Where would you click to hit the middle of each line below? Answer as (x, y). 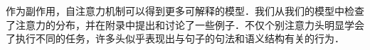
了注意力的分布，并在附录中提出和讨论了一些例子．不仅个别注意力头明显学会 (185, 24)
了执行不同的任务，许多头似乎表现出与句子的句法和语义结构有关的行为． (175, 38)
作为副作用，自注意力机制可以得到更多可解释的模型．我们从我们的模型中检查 (185, 11)
